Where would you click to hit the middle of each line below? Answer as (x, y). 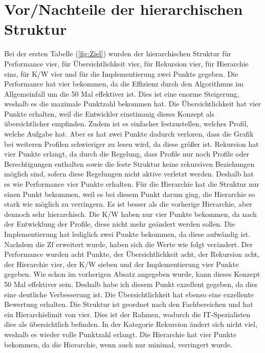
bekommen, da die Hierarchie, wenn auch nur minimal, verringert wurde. (118, 344)
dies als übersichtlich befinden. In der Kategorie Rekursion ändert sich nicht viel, (131, 324)
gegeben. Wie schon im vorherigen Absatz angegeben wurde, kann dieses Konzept (132, 274)
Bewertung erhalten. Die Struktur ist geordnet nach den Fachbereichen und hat (129, 304)
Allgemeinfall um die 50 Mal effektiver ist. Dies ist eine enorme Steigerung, (122, 93)
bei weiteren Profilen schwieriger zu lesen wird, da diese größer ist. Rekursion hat (131, 144)
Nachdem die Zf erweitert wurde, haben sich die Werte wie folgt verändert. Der (128, 244)
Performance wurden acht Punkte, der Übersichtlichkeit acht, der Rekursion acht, (132, 254)
